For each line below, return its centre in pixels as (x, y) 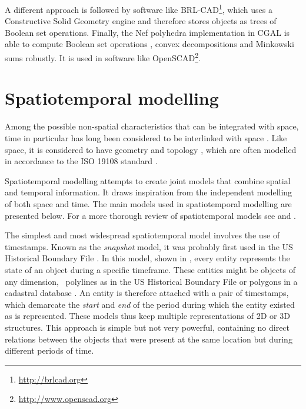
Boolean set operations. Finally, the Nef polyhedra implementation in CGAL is (147, 32)
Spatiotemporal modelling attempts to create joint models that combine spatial (148, 180)
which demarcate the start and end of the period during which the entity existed (150, 304)
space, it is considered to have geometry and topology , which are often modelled (151, 149)
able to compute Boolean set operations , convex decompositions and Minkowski (149, 44)
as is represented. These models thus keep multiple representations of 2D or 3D (147, 316)
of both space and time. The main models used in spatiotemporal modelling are (148, 203)
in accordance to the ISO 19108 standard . (81, 161)
